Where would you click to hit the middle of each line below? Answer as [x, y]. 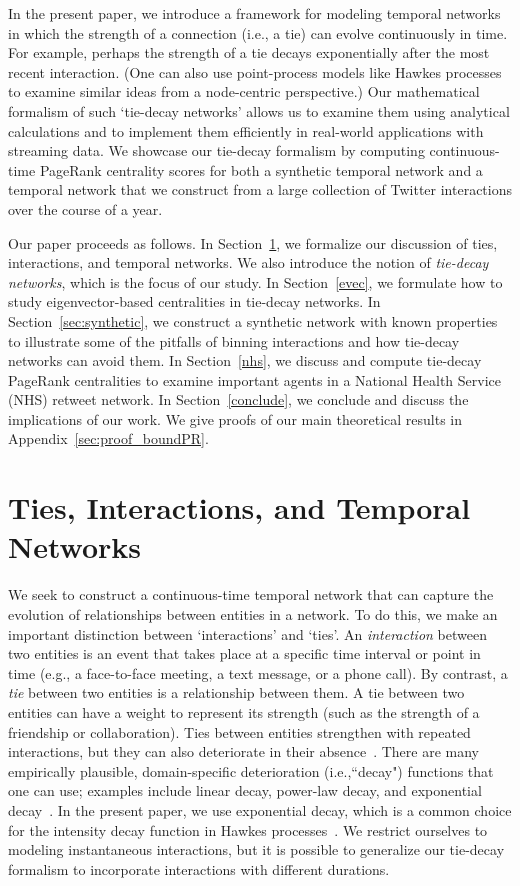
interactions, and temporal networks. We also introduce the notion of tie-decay [248, 262]
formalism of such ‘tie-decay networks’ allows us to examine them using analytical [259, 110]
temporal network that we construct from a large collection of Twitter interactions [260, 189]
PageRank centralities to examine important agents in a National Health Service [254, 379]
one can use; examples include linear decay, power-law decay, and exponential [245, 790]
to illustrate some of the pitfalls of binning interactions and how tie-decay [234, 340]
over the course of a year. [85, 208]
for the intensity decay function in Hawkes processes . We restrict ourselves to [248, 829]
